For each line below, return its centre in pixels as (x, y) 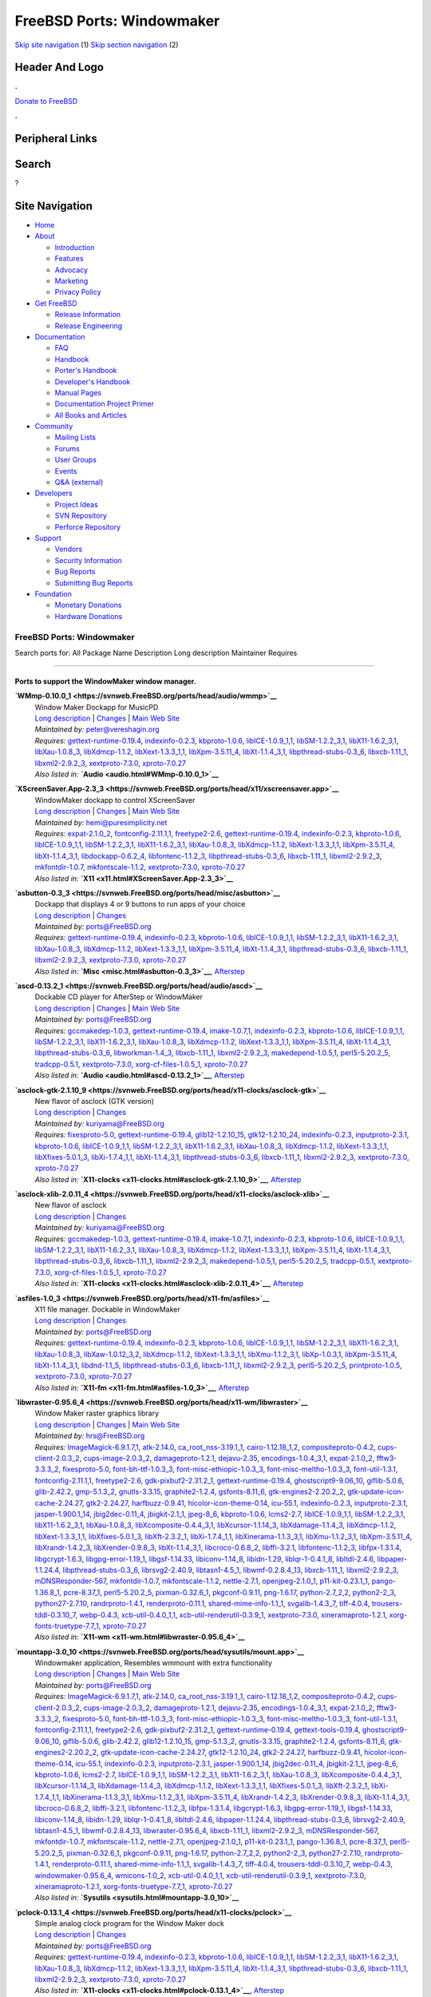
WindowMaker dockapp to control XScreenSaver (115, 800)
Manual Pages (78, 392)
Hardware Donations (89, 616)
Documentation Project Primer (105, 404)
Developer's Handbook (93, 381)
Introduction (75, 247)
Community (54, 427)
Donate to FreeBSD (46, 101)
